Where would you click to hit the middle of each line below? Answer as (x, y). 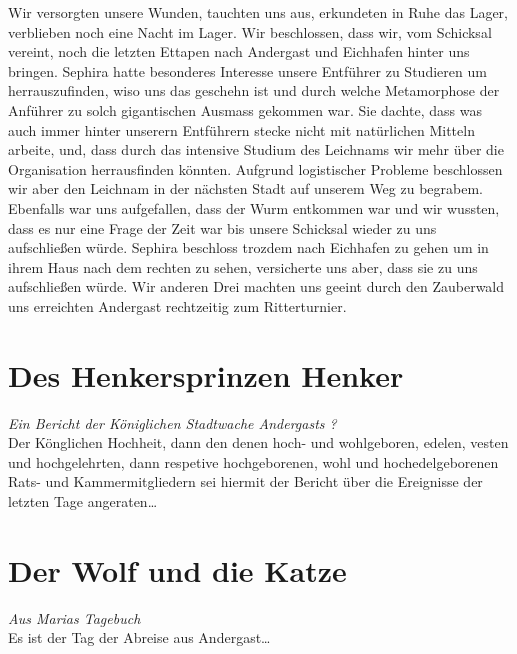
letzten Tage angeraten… (83, 501)
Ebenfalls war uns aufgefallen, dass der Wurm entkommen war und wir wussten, (254, 207)
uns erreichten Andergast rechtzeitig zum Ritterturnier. (177, 305)
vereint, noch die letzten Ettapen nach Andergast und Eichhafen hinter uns (239, 51)
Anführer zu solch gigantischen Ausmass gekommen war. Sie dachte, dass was (245, 109)
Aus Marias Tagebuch (74, 617)
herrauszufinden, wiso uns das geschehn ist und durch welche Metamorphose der (254, 90)
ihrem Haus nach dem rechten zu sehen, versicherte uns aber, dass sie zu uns (243, 266)
